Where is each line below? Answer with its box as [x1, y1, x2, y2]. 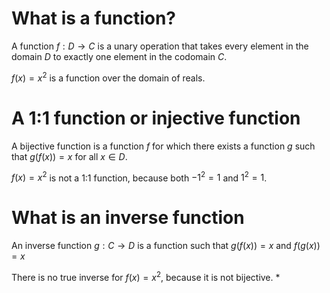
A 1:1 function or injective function [11, 107, 301, 129]
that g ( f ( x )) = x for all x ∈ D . [11, 150, 128, 162]
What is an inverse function [11, 207, 245, 229]
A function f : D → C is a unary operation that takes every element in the [11, 40, 309, 52]
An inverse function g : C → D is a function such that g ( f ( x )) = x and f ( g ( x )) [11, 240, 321, 252]
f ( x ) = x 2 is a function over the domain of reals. [11, 70, 206, 84]
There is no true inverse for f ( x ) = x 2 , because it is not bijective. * [11, 270, 281, 283]
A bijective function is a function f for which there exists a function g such [11, 140, 316, 152]
